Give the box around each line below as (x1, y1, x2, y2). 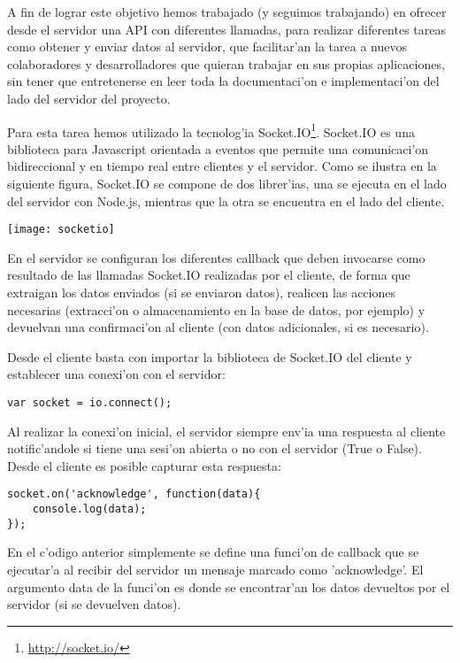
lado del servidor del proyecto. (7, 89, 171, 107)
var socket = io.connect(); (7, 397, 172, 409)
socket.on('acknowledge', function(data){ (7, 488, 261, 501)
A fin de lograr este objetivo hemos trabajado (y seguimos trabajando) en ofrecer (7, 3, 447, 20)
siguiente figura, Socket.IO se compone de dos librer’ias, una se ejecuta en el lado (7, 174, 447, 192)
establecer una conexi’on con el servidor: (7, 365, 226, 383)
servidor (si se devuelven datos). (7, 595, 181, 613)
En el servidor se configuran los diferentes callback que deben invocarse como (7, 248, 425, 266)
